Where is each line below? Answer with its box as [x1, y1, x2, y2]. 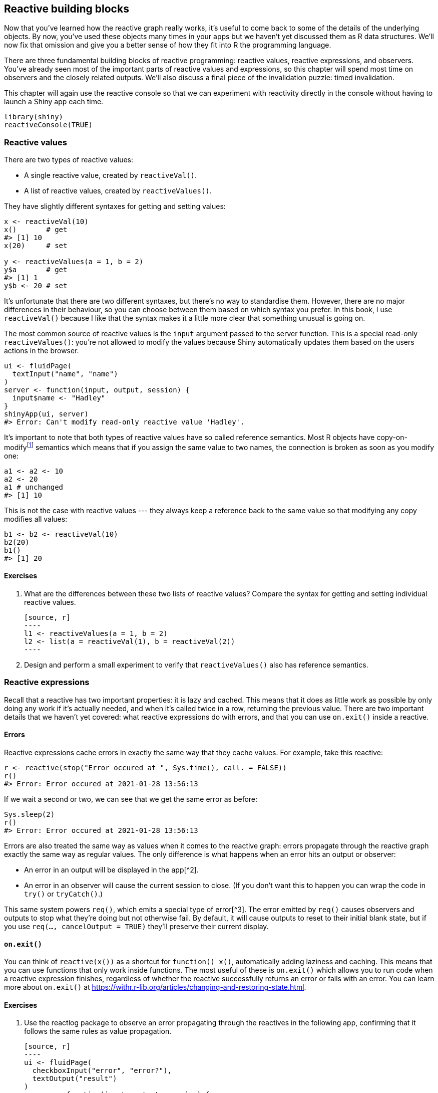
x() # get [4, 226, 68, 234]
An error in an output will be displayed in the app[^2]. [24, 865, 199, 875]
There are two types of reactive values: [4, 155, 134, 164]
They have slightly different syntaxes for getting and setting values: [4, 202, 226, 211]
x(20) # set [4, 242, 68, 250]
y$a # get [4, 266, 68, 274]
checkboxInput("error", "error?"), [32, 1066, 172, 1075]
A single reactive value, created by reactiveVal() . [24, 171, 197, 180]
